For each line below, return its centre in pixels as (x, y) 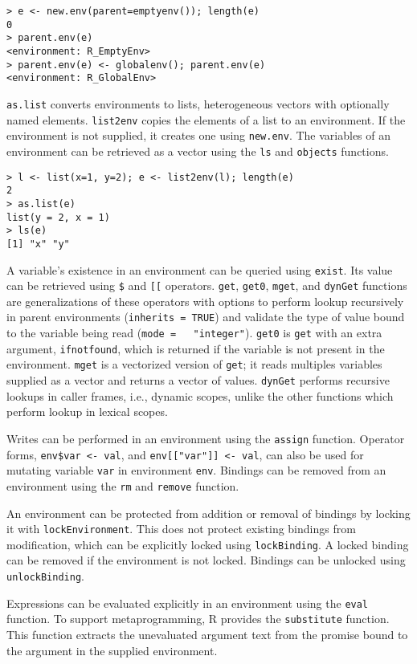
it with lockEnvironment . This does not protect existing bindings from (181, 529)
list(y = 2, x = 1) (58, 217)
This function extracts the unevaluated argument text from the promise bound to (207, 634)
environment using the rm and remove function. (123, 485)
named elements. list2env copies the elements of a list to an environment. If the (206, 119)
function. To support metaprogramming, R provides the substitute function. (198, 619)
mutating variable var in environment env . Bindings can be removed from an (196, 470)
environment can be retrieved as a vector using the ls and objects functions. (198, 151)
